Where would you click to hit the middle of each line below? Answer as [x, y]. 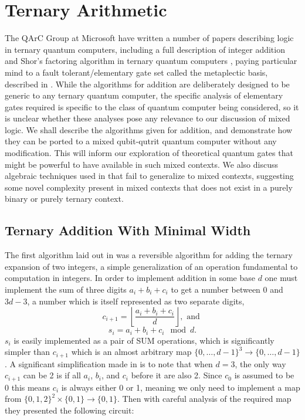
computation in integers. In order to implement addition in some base [130, 278]
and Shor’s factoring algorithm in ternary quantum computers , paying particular [151, 61]
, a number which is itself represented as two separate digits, [136, 301]
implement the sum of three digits [66, 289]
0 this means [28, 387]
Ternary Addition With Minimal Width [128, 230]
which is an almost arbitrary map [131, 352]
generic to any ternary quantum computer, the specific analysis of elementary [144, 95]
